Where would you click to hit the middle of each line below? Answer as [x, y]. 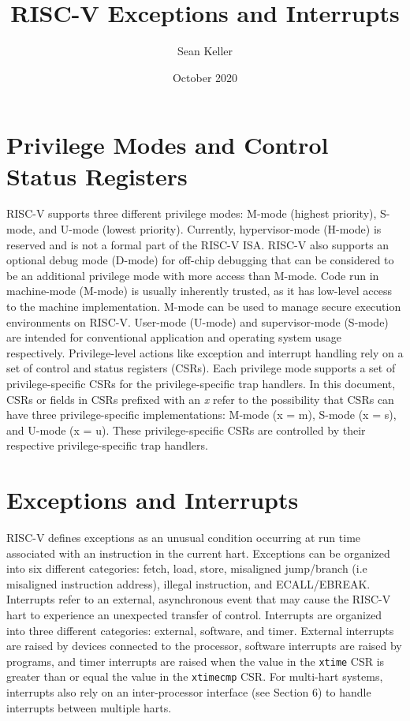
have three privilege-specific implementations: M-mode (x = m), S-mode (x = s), [201, 415]
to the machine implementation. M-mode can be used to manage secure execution [204, 306]
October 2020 [205, 77]
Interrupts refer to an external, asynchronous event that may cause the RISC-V [199, 599]
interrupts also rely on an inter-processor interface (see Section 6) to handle [189, 692]
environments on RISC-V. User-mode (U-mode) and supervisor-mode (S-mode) [198, 321]
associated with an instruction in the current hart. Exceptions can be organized [198, 553]
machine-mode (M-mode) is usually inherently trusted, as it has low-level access [199, 291]
